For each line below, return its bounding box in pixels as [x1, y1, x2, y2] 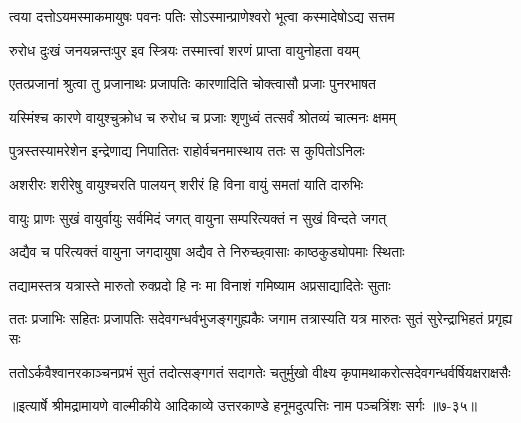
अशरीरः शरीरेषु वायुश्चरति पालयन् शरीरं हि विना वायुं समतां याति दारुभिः [9, 173, 364, 194]
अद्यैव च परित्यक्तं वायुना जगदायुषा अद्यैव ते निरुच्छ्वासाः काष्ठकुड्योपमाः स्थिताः [9, 241, 405, 262]
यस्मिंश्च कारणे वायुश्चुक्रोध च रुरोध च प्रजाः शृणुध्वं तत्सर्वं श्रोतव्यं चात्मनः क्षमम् [9, 106, 397, 127]
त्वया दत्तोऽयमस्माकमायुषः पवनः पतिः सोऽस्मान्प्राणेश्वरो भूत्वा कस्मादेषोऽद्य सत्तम [9, 6, 395, 26]
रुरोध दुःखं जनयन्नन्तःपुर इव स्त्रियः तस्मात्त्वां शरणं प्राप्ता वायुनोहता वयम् [9, 39, 360, 60]
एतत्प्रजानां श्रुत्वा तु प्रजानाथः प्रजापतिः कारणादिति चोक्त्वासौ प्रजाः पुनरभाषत [9, 73, 376, 94]
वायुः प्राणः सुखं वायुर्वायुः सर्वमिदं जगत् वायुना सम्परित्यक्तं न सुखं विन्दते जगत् [9, 207, 387, 228]
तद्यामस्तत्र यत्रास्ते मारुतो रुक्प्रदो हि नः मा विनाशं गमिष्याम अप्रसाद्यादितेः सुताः [9, 274, 391, 295]
